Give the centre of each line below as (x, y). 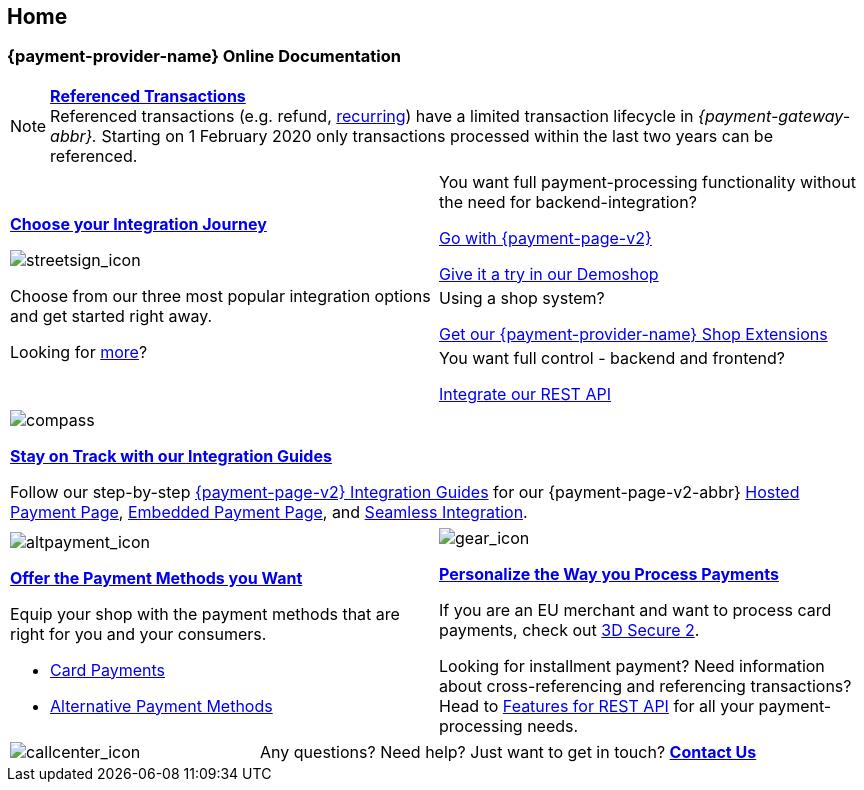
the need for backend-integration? (568, 201)
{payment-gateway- (774, 115)
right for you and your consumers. (138, 633)
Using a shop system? (522, 297)
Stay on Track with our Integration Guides (171, 455)
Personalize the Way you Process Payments (609, 573)
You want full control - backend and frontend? (612, 357)
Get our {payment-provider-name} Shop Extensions (633, 333)
